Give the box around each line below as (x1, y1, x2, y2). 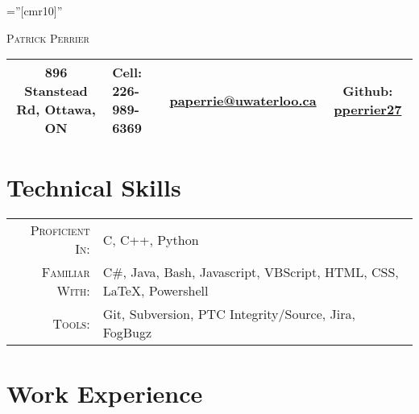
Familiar (41, 263, 90, 282)
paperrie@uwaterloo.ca (169, 90, 317, 110)
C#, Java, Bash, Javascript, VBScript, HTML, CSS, (102, 263, 399, 282)
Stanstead (24, 81, 88, 101)
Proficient (30, 221, 90, 240)
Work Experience (6, 376, 203, 409)
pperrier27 (334, 100, 402, 119)
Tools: (52, 313, 90, 333)
